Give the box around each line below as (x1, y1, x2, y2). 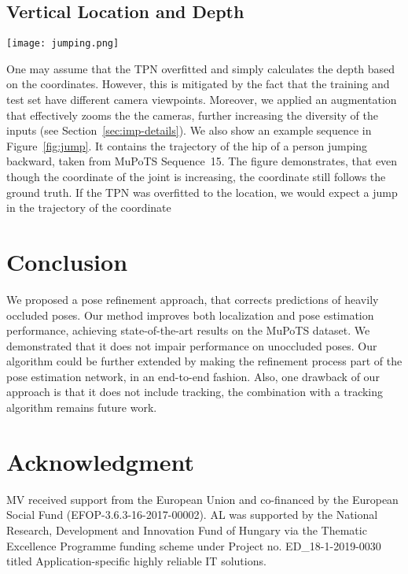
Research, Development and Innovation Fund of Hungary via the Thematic (6, 521, 367, 538)
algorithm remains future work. (6, 399, 157, 416)
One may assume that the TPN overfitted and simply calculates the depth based (6, 60, 395, 76)
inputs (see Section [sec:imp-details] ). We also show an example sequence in (6, 122, 372, 139)
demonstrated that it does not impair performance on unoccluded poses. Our (6, 337, 377, 354)
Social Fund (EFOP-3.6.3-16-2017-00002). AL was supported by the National (6, 506, 378, 523)
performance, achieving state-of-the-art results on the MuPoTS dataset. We (6, 322, 370, 339)
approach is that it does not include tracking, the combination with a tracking (6, 383, 384, 400)
